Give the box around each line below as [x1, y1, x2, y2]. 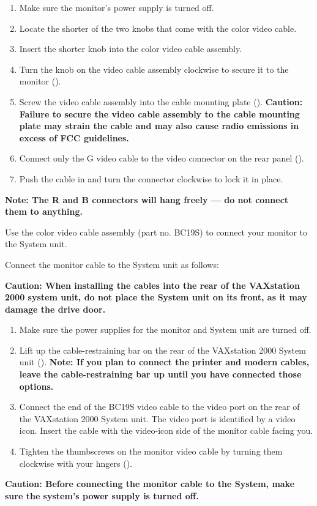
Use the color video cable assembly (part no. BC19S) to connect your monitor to [5, 225, 308, 238]
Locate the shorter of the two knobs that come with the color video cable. [19, 21, 297, 34]
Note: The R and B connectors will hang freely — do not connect [5, 193, 289, 206]
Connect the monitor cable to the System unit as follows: [5, 258, 219, 270]
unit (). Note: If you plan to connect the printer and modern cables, [19, 355, 310, 368]
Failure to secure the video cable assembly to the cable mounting [19, 107, 300, 120]
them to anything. [5, 205, 83, 218]
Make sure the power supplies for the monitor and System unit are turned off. [19, 323, 311, 336]
